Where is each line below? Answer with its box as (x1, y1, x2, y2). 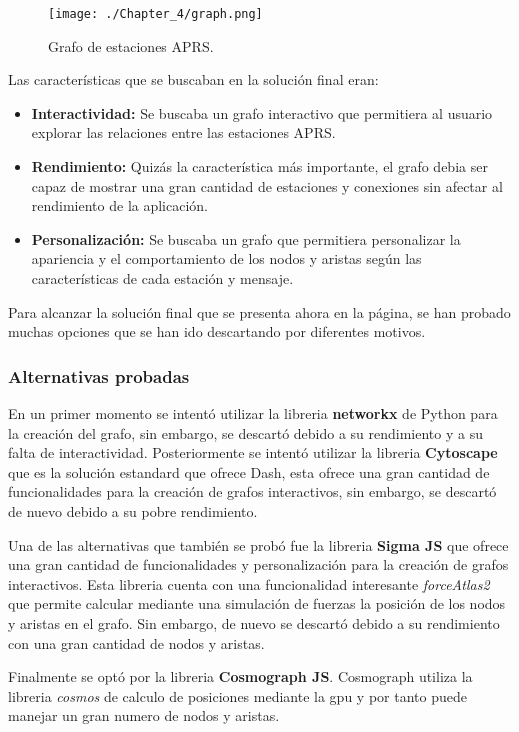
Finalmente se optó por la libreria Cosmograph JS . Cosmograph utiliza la (8, 666, 473, 687)
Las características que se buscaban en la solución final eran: (8, 69, 379, 90)
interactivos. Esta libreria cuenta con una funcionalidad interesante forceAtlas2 (8, 573, 490, 594)
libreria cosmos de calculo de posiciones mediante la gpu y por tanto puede (8, 685, 467, 706)
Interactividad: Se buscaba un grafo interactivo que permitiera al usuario (31, 102, 493, 123)
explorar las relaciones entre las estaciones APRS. (31, 122, 336, 143)
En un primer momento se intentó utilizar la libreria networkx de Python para (8, 403, 498, 423)
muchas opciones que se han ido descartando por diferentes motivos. (8, 321, 426, 342)
